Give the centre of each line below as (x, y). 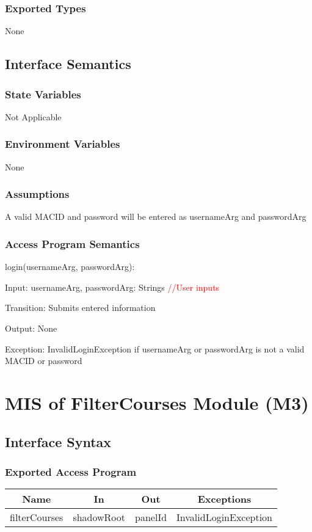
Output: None (31, 328)
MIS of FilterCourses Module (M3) (157, 403)
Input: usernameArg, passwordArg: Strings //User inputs (112, 287)
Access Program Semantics (72, 243)
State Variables (43, 94)
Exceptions (224, 499)
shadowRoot (99, 517)
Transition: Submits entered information (80, 308)
